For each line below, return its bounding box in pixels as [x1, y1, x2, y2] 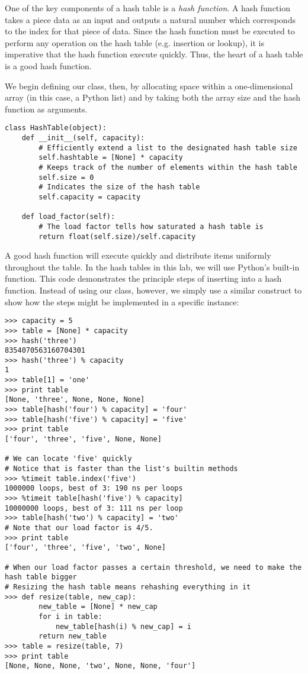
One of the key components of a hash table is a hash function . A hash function [5, 2, 290, 14]
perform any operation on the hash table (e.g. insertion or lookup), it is [5, 36, 264, 49]
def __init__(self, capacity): [21, 134, 145, 142]
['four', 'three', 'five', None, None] [5, 435, 162, 444]
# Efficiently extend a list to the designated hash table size [38, 143, 297, 152]
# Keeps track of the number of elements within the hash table [38, 163, 297, 172]
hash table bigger [5, 573, 77, 582]
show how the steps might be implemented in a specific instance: [5, 295, 239, 308]
